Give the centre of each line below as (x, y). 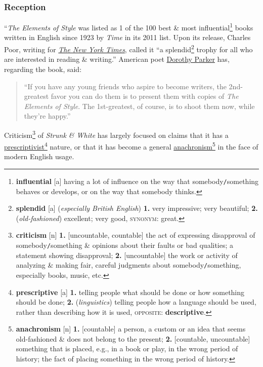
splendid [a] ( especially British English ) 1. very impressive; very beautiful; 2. (137, 208)
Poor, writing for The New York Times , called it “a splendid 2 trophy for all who (128, 48)
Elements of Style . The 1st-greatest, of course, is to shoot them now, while (139, 106)
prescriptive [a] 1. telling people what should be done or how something (130, 292)
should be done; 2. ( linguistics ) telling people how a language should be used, (136, 302)
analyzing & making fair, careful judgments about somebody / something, (128, 265)
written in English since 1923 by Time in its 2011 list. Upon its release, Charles (127, 37)
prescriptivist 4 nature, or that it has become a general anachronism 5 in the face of (131, 146)
